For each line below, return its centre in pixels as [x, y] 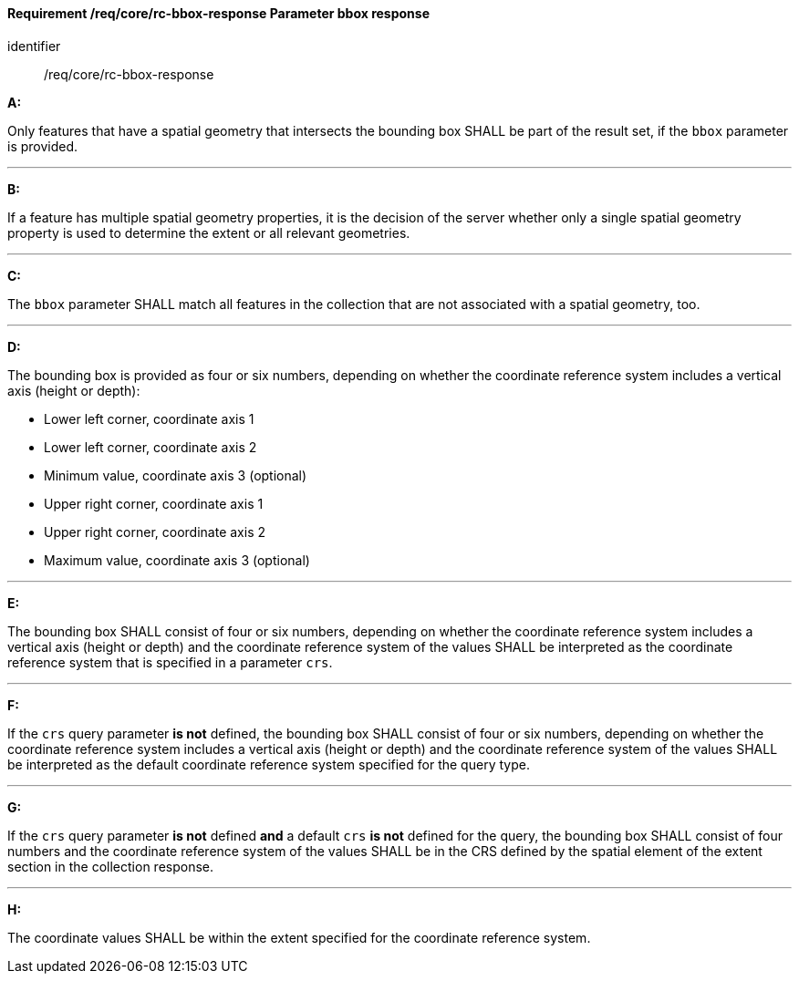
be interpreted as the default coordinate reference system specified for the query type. [269, 764]
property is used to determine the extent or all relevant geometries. [209, 232]
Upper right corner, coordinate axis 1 [154, 503]
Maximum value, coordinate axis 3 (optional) [177, 560]
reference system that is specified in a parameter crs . [170, 662]
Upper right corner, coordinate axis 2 [155, 532]
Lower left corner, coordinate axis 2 [150, 447]
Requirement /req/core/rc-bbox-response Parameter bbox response [219, 13]
